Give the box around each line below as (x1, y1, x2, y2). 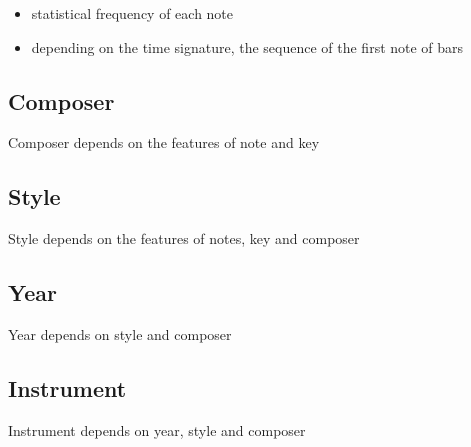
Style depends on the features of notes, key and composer (8, 228, 360, 249)
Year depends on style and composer (8, 323, 232, 344)
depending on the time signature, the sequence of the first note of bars (31, 36, 464, 57)
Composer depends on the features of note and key (8, 132, 320, 153)
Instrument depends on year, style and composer (8, 419, 306, 440)
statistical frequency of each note (31, 3, 234, 23)
